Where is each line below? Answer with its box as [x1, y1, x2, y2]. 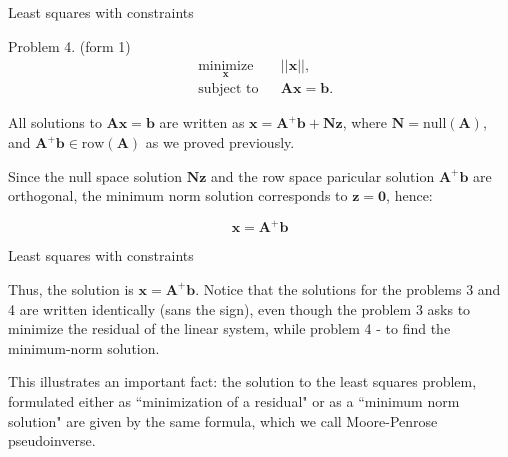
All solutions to [8, 112, 102, 133]
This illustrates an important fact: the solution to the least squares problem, [8, 371, 477, 392]
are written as [159, 112, 245, 133]
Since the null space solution [8, 165, 182, 186]
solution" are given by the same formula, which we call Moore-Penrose [8, 410, 438, 431]
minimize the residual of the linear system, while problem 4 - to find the [8, 318, 451, 339]
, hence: [386, 185, 433, 206]
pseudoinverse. [8, 430, 96, 451]
